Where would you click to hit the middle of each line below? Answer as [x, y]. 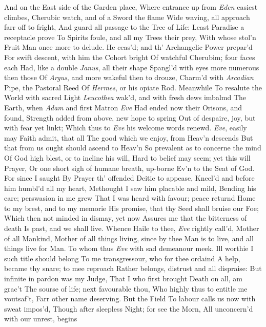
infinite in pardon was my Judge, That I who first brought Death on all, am [124, 278]
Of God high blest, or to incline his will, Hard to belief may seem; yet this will [127, 157]
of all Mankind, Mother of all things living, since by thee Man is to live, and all [129, 238]
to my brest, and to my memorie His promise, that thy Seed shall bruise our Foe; [131, 208]
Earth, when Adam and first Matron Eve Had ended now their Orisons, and [123, 107]
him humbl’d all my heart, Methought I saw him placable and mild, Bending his [130, 188]
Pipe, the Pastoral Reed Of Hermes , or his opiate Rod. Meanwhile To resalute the [133, 87]
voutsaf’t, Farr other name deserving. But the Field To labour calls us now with [130, 299]
